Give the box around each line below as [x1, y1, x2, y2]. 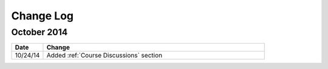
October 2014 [11, 27, 68, 38]
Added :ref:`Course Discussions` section [46, 51, 163, 60]
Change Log [11, 9, 74, 22]
